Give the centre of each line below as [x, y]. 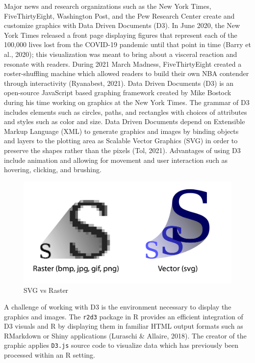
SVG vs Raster [46, 290]
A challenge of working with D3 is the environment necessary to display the [118, 307]
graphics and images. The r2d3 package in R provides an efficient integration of [124, 316]
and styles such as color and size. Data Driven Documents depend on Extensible [125, 121]
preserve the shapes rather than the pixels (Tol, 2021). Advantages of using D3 [122, 150]
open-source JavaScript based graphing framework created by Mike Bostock [118, 92]
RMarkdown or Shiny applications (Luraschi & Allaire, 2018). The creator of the [125, 335]
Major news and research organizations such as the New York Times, [108, 6]
